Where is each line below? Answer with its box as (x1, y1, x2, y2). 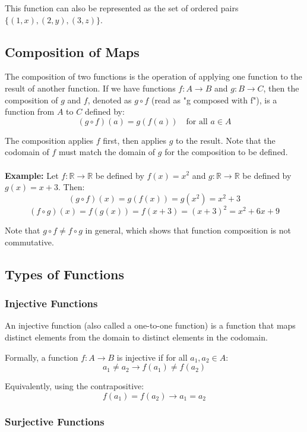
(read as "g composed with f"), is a (151, 93, 277, 106)
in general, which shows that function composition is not (85, 224, 291, 237)
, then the (263, 81, 299, 94)
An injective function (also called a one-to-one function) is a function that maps (5, 319, 296, 332)
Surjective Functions (5, 414, 105, 428)
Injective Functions (5, 296, 98, 311)
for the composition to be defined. (164, 146, 288, 158)
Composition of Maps (5, 42, 140, 61)
